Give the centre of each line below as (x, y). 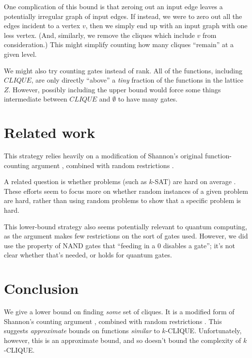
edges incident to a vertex (42, 26)
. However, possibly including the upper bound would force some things (115, 89)
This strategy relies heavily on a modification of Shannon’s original (103, 156)
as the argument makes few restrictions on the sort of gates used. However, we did (126, 236)
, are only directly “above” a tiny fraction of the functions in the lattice (137, 80)
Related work (50, 132)
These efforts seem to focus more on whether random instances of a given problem (126, 191)
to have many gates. (148, 99)
